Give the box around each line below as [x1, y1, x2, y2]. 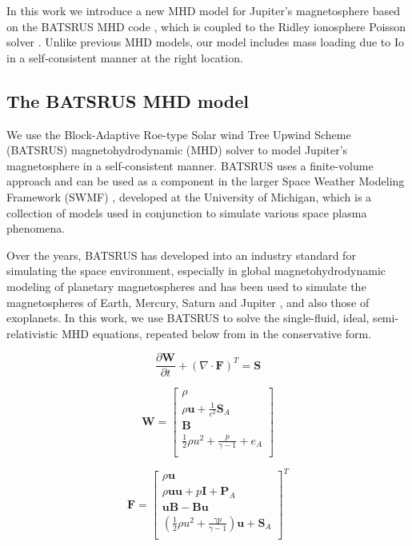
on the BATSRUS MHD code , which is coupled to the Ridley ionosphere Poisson [6, 18, 406, 34]
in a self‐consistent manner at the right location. [6, 49, 243, 66]
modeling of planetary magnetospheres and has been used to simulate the [6, 277, 366, 294]
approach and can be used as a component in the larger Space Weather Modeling [6, 173, 405, 189]
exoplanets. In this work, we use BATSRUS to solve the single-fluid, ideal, [6, 309, 370, 326]
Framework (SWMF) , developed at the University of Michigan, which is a [6, 188, 372, 205]
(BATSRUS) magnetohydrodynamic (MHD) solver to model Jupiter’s [6, 141, 348, 158]
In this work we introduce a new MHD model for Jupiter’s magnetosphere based [6, 2, 401, 18]
